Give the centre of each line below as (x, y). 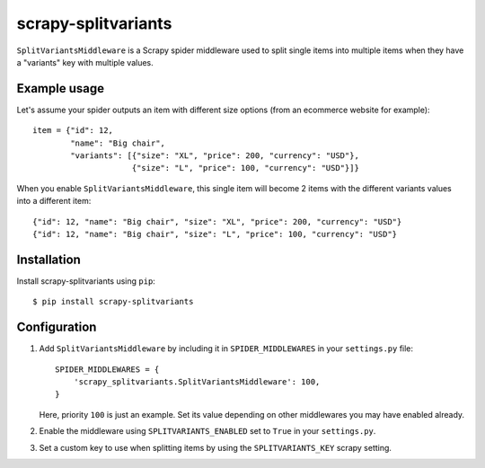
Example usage (61, 88)
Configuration (57, 327)
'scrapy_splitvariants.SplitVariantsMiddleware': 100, (197, 381)
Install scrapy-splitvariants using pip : (86, 281)
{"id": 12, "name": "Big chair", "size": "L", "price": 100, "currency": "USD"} (215, 234)
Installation (48, 259)
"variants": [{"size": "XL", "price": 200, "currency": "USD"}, (215, 156)
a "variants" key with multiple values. (85, 62)
